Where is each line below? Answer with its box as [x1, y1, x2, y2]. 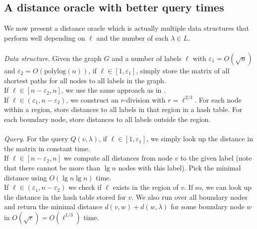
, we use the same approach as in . [61, 85, 166, 95]
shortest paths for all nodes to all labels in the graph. [4, 75, 166, 85]
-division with [124, 94, 166, 105]
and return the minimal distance [4, 201, 103, 212]
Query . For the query [4, 133, 68, 144]
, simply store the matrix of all [136, 65, 230, 75]
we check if [68, 182, 102, 192]
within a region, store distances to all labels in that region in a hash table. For [4, 104, 243, 114]
